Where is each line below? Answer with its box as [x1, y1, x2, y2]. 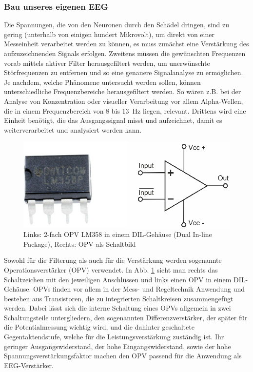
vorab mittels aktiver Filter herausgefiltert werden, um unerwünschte [4, 58, 210, 68]
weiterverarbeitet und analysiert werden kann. [4, 124, 142, 135]
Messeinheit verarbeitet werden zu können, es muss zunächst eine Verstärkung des [4, 39, 249, 49]
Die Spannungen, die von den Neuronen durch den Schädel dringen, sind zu [4, 20, 230, 30]
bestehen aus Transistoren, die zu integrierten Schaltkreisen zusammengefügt [4, 293, 234, 303]
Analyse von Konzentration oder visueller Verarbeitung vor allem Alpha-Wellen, [4, 96, 243, 106]
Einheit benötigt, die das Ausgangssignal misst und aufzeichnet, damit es [4, 115, 222, 125]
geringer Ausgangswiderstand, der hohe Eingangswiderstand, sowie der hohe [4, 341, 231, 351]
